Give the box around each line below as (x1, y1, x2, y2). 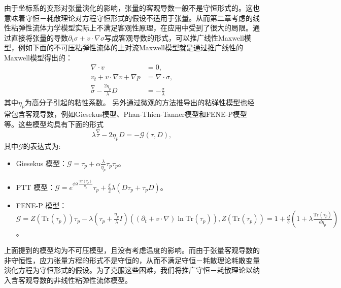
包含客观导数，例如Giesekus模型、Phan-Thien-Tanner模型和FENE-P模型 (11, 109, 247, 119)
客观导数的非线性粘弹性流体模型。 (18, 274, 132, 285)
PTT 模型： (16, 181, 55, 192)
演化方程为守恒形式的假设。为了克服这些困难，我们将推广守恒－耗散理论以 (4, 265, 253, 275)
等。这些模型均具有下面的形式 (4, 118, 104, 129)
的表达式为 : (23, 141, 61, 151)
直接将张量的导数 (11, 32, 68, 43)
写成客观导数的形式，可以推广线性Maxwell (104, 32, 244, 43)
